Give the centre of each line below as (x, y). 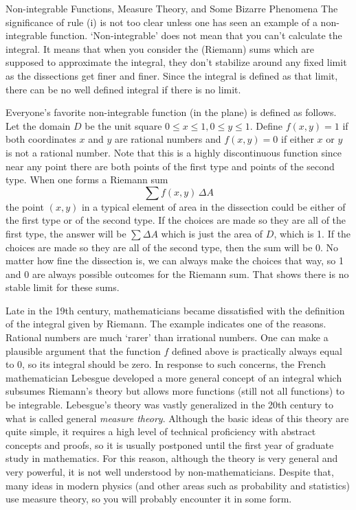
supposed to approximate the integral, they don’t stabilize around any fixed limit (176, 62)
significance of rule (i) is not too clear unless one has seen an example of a (162, 22)
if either (297, 139)
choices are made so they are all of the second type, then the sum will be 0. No (172, 247)
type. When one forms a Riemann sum (87, 179)
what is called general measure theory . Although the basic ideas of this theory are (177, 418)
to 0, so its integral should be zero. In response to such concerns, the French (166, 364)
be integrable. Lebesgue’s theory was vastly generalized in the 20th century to (170, 405)
